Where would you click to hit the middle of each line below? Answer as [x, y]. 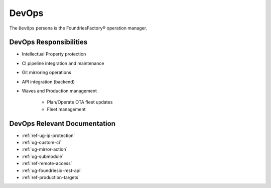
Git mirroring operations [46, 72]
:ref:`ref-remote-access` [47, 163]
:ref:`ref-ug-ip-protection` [48, 135]
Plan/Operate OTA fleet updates [80, 102]
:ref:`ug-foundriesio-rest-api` [52, 170]
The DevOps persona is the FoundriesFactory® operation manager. [78, 28]
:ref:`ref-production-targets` [51, 177]
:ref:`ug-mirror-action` [45, 149]
